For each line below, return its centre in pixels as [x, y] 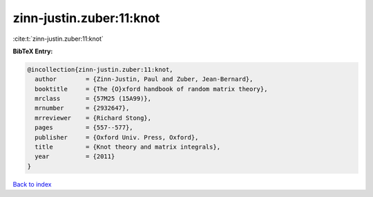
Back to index [32, 184]
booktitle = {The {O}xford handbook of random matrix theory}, [151, 89]
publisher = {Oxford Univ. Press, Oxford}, [117, 137]
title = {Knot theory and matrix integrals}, [128, 147]
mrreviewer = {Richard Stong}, [93, 118]
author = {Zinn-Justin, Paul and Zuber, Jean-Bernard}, [144, 79]
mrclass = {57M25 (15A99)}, [93, 99]
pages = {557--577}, [84, 128]
